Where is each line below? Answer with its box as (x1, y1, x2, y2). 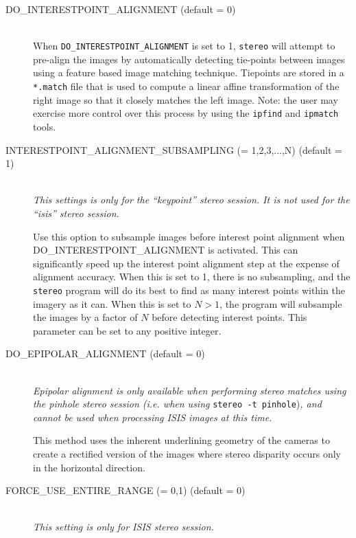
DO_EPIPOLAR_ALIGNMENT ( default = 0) (5, 346, 205, 361)
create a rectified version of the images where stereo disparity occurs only (33, 446, 341, 460)
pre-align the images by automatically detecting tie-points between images (33, 52, 345, 66)
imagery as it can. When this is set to (33, 296, 191, 311)
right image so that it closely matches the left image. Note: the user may (33, 92, 338, 107)
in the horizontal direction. (33, 460, 145, 474)
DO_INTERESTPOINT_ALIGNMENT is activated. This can (33, 243, 298, 257)
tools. (33, 119, 56, 133)
